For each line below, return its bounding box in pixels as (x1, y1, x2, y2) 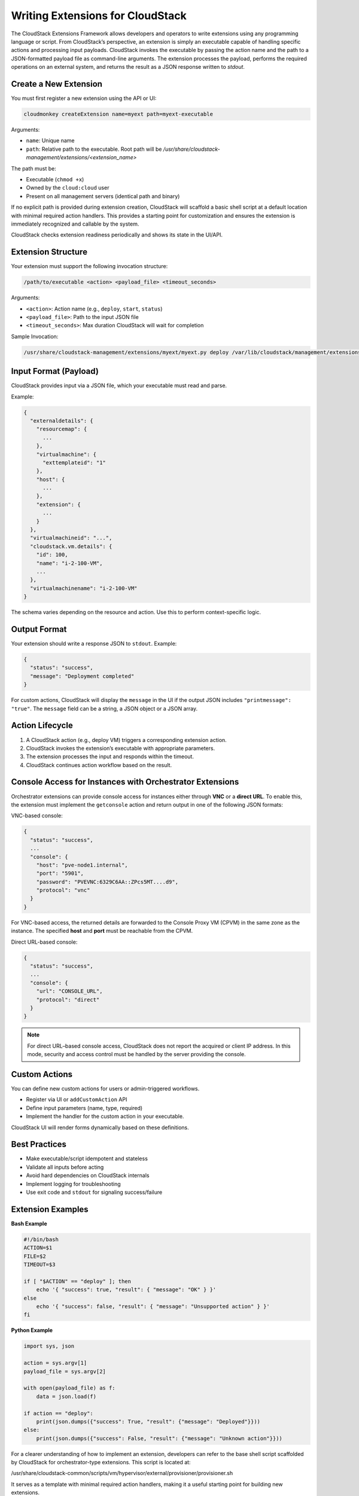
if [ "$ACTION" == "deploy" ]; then (23, 1278, 132, 1285)
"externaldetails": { (30, 417, 94, 424)
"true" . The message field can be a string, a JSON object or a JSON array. (11, 705, 197, 712)
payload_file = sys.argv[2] (23, 1368, 106, 1375)
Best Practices (11, 1139, 67, 1150)
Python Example (11, 1327, 53, 1334)
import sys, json (23, 1343, 75, 1349)
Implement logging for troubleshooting (26, 1180, 121, 1187)
